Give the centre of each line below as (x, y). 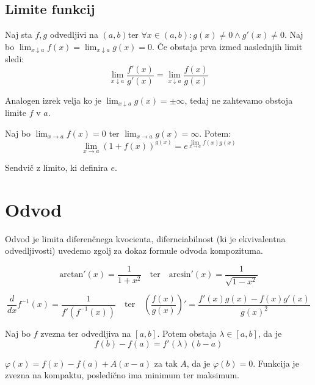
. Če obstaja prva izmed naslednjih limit (227, 46)
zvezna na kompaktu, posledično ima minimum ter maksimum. (122, 375)
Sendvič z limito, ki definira (56, 167)
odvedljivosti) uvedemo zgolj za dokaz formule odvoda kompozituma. (134, 250)
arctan (71, 275)
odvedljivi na (74, 34)
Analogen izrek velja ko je (53, 100)
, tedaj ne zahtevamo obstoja (239, 100)
